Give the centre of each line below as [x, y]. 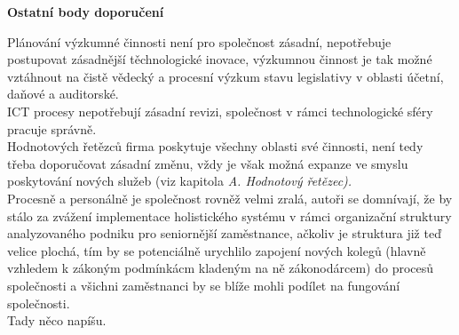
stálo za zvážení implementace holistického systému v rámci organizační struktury [229, 215]
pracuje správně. [52, 128]
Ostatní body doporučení [86, 12]
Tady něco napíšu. [57, 320]
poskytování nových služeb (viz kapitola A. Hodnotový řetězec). [180, 181]
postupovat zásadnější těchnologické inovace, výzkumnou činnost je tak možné [220, 59]
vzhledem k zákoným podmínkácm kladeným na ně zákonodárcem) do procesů [221, 268]
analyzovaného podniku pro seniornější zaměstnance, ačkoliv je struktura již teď [224, 233]
